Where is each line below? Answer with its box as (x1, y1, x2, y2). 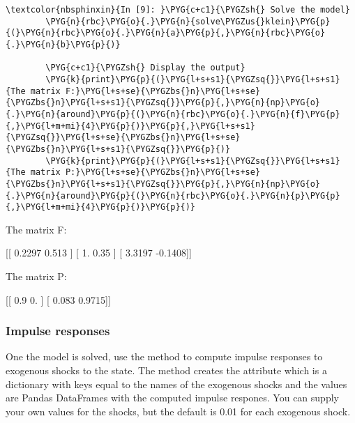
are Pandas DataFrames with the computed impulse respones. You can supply (6, 390, 339, 405)
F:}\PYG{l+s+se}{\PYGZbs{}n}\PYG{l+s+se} (65, 86, 261, 96)
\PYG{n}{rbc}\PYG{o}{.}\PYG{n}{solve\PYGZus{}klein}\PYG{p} (45, 16, 331, 26)
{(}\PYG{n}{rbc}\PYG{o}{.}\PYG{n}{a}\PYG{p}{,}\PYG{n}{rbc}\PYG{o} (6, 28, 326, 38)
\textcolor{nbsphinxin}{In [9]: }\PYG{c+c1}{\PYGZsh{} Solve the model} (6, 5, 350, 15)
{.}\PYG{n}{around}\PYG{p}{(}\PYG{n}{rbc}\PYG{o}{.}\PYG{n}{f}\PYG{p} (6, 109, 340, 119)
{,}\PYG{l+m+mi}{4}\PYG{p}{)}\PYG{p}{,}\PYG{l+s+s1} (6, 121, 255, 131)
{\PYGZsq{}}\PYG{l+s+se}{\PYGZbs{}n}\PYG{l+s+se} (6, 132, 241, 143)
